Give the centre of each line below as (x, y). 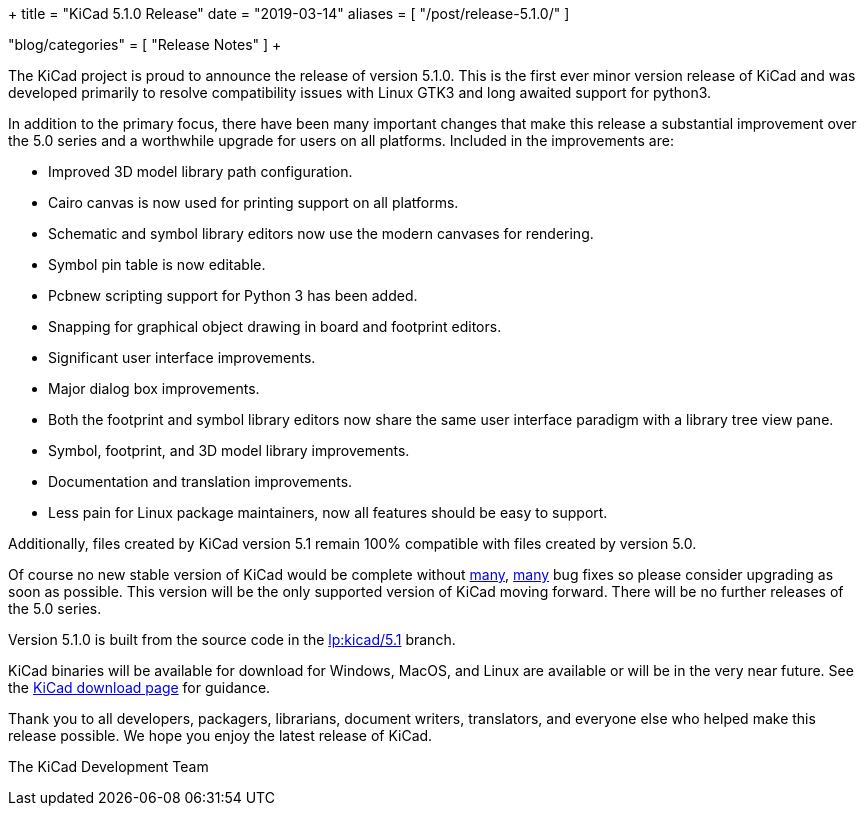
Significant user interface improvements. (182, 357)
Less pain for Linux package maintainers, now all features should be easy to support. (328, 512)
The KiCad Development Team (108, 766)
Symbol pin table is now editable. (157, 264)
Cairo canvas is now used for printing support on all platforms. (253, 202)
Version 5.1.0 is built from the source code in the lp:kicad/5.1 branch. (232, 639)
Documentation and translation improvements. (200, 481)
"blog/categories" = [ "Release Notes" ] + (145, 44)
